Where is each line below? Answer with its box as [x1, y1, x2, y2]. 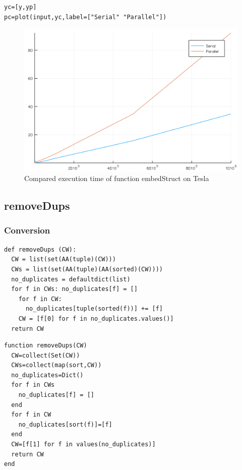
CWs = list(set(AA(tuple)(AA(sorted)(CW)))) [11, 265, 163, 273]
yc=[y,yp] [4, 4, 37, 11]
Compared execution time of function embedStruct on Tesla [24, 173, 209, 184]
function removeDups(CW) [4, 342, 87, 349]
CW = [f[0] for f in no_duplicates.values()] [18, 315, 174, 322]
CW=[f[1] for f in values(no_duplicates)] [11, 441, 156, 448]
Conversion [4, 224, 50, 237]
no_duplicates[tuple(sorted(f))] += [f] [25, 305, 163, 313]
